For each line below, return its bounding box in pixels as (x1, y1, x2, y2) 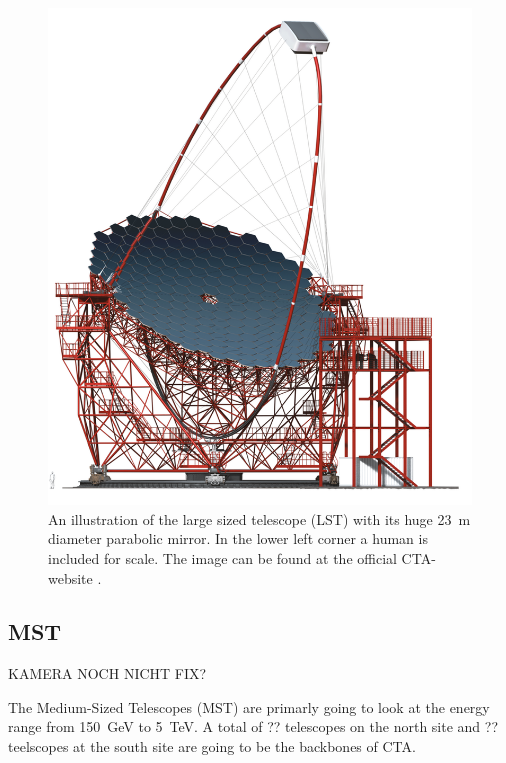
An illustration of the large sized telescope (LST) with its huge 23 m (48, 508, 471, 529)
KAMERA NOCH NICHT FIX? (8, 663, 207, 684)
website (48, 567, 93, 588)
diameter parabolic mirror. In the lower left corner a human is (48, 528, 428, 549)
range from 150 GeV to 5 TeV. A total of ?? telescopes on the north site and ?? (8, 716, 499, 737)
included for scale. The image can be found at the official (48, 547, 397, 568)
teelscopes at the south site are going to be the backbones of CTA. (8, 736, 416, 757)
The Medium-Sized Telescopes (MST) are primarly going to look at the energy (8, 696, 490, 717)
